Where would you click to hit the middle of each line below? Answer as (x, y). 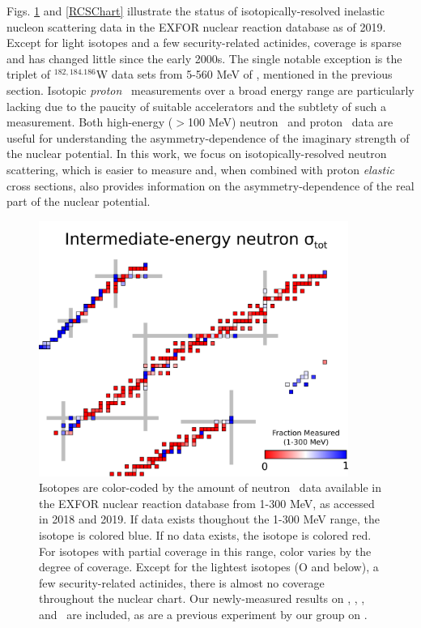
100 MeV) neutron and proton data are (290, 122)
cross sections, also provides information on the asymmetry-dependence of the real (210, 185)
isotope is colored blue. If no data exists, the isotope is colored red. (205, 534)
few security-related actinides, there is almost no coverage (182, 582)
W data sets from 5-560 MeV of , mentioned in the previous (244, 74)
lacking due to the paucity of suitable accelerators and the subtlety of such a (196, 106)
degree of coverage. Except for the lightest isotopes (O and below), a (209, 567)
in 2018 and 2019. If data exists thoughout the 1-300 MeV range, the (209, 519)
